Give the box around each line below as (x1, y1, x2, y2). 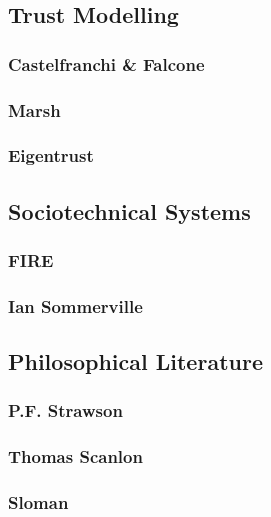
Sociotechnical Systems (8, 195, 251, 226)
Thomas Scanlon (8, 444, 143, 469)
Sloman (8, 490, 69, 515)
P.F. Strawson (8, 398, 123, 423)
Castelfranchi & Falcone (8, 51, 205, 76)
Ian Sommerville (8, 293, 143, 318)
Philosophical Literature (8, 346, 263, 377)
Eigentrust (8, 143, 94, 168)
